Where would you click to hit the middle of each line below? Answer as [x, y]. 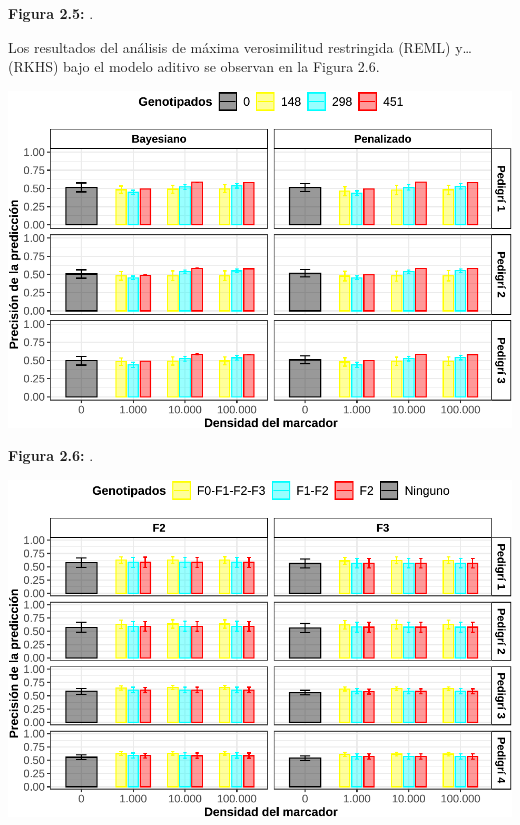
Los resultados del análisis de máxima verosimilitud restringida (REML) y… [240, 46]
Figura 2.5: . [51, 13]
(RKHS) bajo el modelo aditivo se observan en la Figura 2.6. [194, 66]
